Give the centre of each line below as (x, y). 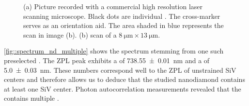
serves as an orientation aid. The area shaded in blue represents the (124, 25)
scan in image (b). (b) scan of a (70, 34)
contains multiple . (31, 98)
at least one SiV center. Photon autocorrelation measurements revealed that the (123, 88)
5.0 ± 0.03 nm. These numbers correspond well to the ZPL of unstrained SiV (120, 70)
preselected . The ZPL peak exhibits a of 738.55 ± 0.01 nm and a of (107, 60)
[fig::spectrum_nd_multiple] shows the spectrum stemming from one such (114, 51)
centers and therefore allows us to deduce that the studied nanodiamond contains (124, 79)
